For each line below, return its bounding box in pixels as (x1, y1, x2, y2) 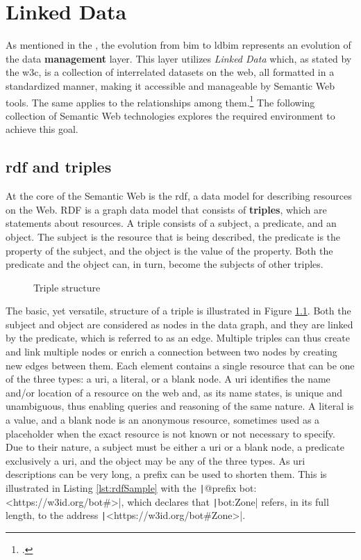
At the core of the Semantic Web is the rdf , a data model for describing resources (6, 189, 352, 203)
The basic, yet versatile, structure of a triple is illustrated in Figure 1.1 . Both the (6, 303, 351, 318)
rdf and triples (6, 156, 112, 177)
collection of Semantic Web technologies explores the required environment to (6, 108, 335, 122)
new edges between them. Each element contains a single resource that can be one (6, 358, 355, 372)
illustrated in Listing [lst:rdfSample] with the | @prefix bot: (6, 481, 257, 495)
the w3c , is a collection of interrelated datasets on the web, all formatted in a (6, 65, 335, 79)
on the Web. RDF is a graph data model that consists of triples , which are (6, 202, 327, 216)
